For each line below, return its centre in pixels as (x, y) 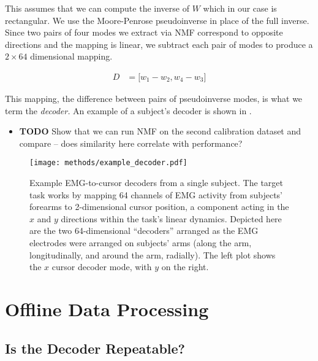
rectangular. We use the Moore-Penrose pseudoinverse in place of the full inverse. (157, 20)
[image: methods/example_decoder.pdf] (108, 163)
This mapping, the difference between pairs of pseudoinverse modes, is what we (154, 98)
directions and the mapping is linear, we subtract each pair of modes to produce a (159, 44)
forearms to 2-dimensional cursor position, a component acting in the (159, 207)
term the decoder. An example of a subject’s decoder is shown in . (128, 110)
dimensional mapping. (71, 56)
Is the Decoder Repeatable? (95, 348)
